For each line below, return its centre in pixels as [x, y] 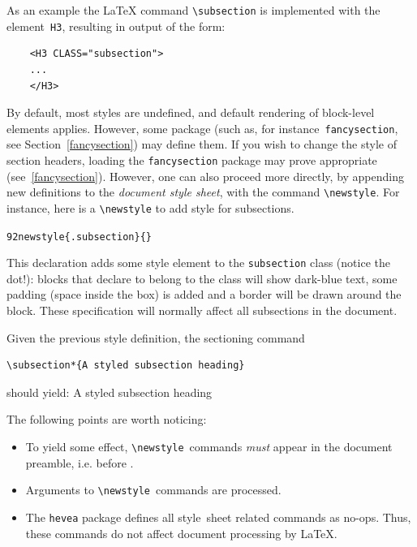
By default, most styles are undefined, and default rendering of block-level [191, 112]
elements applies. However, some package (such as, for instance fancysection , [202, 128]
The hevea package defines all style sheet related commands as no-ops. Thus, [218, 517]
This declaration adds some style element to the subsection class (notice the [198, 263]
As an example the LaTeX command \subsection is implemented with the [193, 10]
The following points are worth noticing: [107, 419]
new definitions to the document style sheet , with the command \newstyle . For [203, 192]
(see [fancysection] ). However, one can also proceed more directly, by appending [205, 176]
